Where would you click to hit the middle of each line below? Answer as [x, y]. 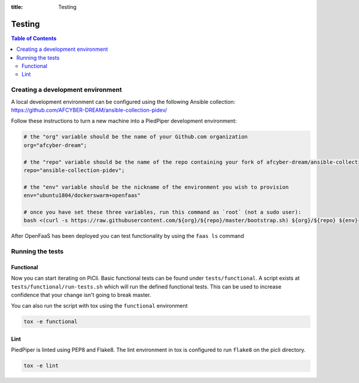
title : [17, 7]
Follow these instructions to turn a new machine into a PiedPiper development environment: [124, 121]
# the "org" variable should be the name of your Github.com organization [136, 137]
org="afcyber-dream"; [55, 145]
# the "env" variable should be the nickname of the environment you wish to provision [156, 187]
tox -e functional [51, 322]
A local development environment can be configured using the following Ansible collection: [123, 102]
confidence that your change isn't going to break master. [81, 295]
